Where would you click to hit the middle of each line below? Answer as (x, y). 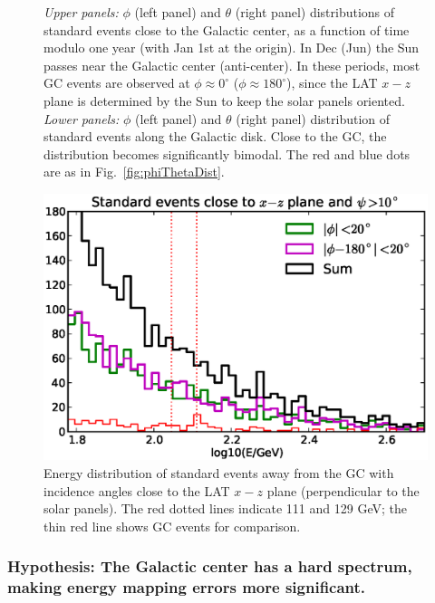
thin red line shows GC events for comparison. (172, 526)
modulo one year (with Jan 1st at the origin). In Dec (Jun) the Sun (232, 48)
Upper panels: (81, 12)
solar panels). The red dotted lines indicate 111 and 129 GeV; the (225, 508)
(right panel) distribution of (313, 118)
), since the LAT (332, 83)
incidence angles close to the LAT (137, 490)
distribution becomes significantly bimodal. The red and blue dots (227, 153)
